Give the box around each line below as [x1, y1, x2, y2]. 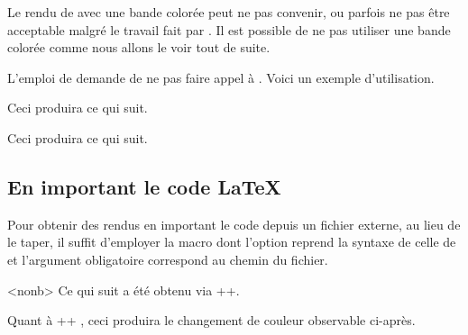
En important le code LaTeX [7, 172, 281, 200]
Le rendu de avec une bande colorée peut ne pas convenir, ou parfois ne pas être [7, 3, 450, 21]
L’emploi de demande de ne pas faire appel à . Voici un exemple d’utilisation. [7, 68, 435, 86]
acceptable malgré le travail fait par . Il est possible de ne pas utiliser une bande [7, 20, 451, 39]
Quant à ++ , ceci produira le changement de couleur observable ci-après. [7, 311, 416, 330]
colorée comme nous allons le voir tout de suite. [7, 38, 271, 57]
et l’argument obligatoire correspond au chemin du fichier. [7, 249, 328, 268]
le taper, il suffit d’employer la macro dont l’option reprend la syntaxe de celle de [7, 232, 456, 251]
